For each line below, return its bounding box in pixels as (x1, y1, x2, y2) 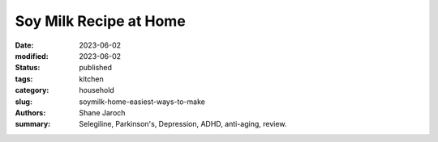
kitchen (79, 73, 105, 84)
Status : (15, 63, 41, 73)
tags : (15, 73, 33, 84)
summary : (15, 119, 51, 129)
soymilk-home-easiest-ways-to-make (79, 97, 206, 106)
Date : (15, 40, 34, 50)
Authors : (15, 107, 46, 117)
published (79, 63, 113, 73)
